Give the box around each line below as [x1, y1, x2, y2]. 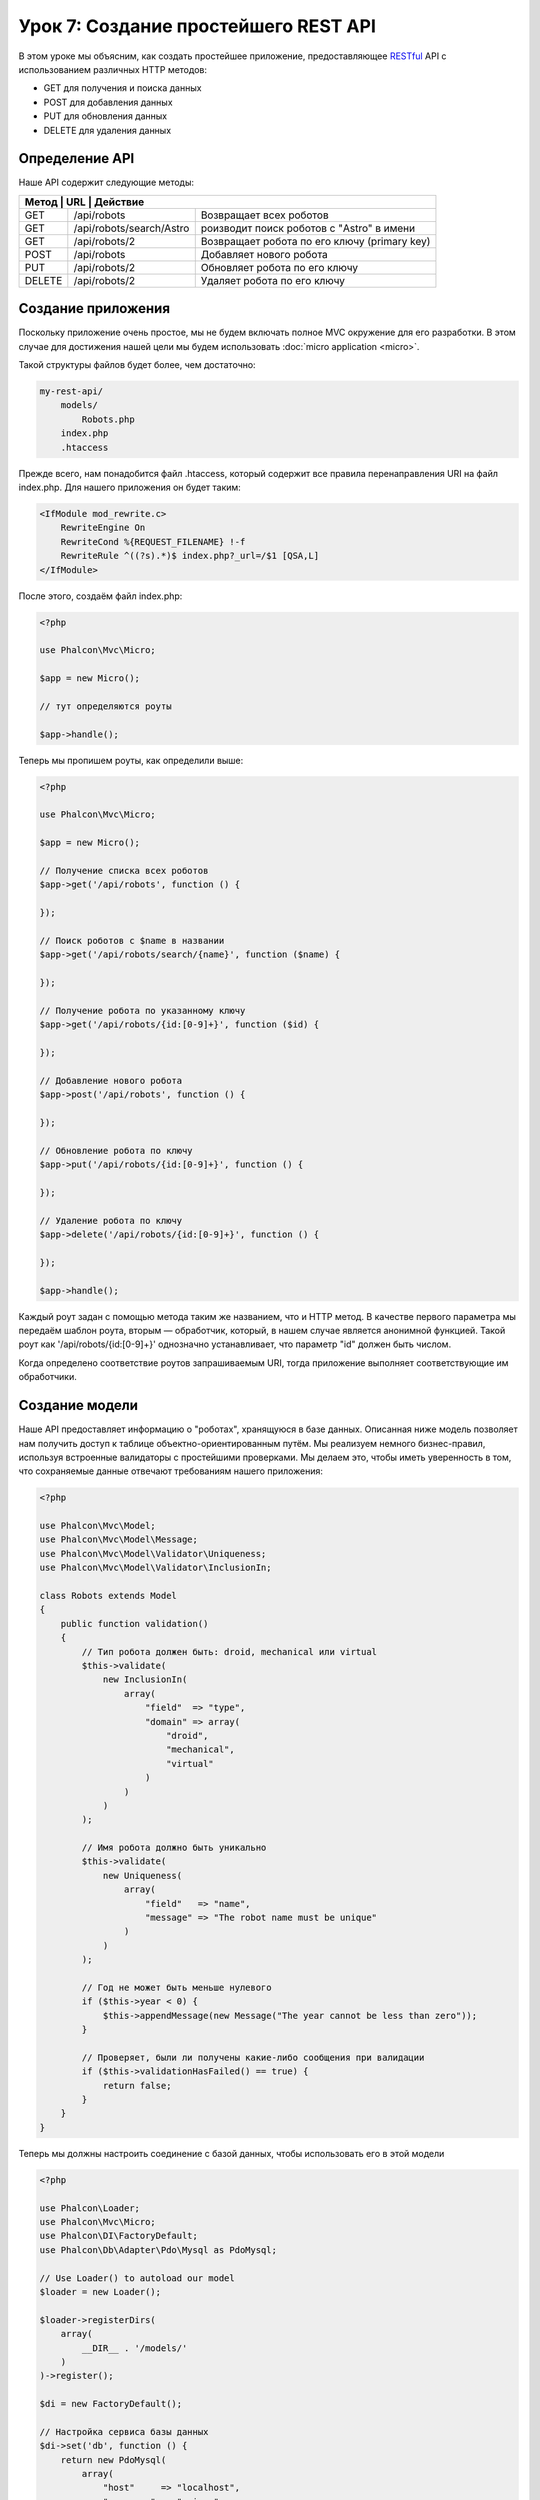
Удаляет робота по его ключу [200, 273, 345, 287]
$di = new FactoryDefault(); [39, 2398, 183, 2410]
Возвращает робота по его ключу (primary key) [200, 234, 431, 248]
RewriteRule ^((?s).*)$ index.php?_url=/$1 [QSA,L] [60, 550, 320, 562]
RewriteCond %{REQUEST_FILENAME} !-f [60, 536, 246, 547]
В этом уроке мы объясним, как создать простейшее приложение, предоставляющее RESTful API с [18, 50, 447, 62]
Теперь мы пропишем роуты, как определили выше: [18, 754, 244, 766]
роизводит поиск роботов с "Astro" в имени [200, 221, 415, 235]
